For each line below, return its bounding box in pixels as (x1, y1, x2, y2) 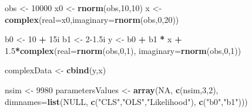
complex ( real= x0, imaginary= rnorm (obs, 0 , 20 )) (5, 13, 179, 25)
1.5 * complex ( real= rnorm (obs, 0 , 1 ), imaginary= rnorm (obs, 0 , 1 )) (5, 44, 241, 56)
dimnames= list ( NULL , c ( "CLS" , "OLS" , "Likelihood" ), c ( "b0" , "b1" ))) (5, 95, 248, 107)
